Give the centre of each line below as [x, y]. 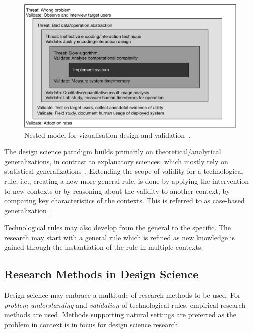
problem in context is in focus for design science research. [92, 325]
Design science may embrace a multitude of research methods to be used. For [122, 295]
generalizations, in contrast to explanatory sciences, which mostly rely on [116, 161]
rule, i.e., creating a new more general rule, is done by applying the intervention [127, 181]
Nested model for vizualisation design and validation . [107, 134]
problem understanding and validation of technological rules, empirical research [125, 305]
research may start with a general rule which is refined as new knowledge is [120, 237]
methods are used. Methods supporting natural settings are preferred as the [120, 315]
